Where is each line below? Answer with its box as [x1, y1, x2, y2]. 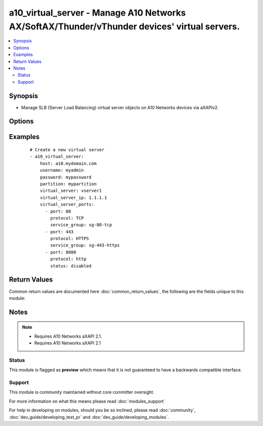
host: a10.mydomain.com [39, 161, 97, 166]
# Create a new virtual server [30, 147, 105, 153]
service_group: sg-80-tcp [50, 222, 112, 228]
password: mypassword [39, 174, 92, 180]
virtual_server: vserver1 [39, 188, 102, 194]
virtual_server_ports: [39, 202, 94, 207]
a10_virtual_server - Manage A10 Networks [9, 7, 186, 18]
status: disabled [50, 263, 92, 268]
